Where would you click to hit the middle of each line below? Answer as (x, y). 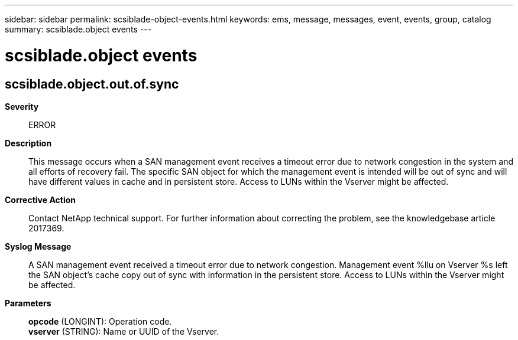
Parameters (28, 303)
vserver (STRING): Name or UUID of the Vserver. (124, 331)
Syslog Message (38, 246)
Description (28, 143)
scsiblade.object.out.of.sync (92, 84)
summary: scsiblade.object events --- (78, 29)
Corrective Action (40, 200)
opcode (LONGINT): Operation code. (100, 321)
